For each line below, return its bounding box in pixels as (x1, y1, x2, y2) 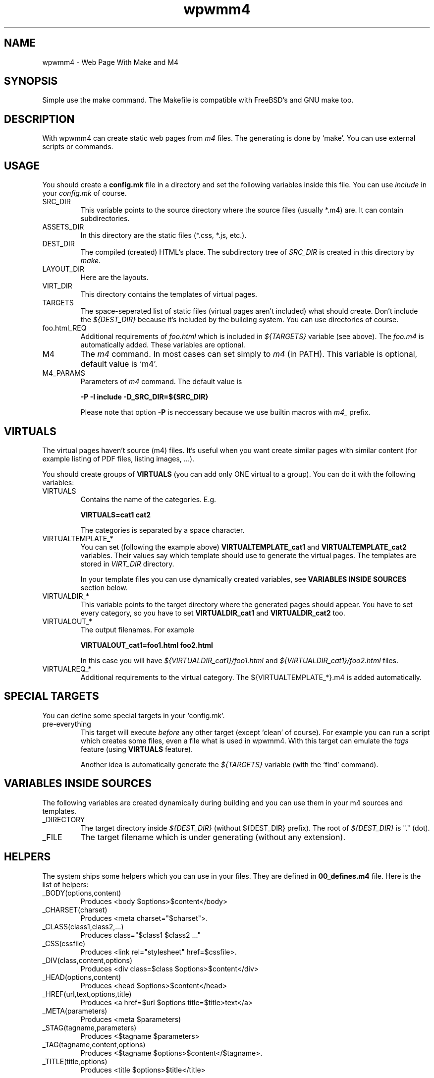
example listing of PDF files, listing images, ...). (42, 454, 195, 463)
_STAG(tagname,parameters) (42, 1023, 137, 1032)
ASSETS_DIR (42, 223, 84, 231)
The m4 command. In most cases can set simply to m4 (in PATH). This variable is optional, (80, 349, 418, 359)
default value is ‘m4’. (80, 359, 158, 369)
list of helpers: (42, 880, 89, 889)
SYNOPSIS (4, 75, 58, 88)
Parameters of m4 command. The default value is (80, 377, 242, 386)
